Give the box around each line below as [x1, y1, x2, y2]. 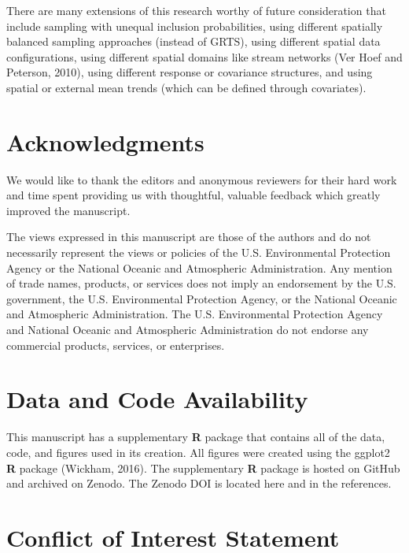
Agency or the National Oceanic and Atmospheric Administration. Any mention [6, 259, 392, 276]
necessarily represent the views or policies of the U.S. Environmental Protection [6, 244, 391, 261]
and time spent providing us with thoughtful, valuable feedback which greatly [6, 187, 381, 203]
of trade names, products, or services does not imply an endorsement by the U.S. [6, 275, 396, 291]
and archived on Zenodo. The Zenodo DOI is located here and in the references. [6, 475, 392, 492]
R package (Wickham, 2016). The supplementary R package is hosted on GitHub [6, 459, 400, 476]
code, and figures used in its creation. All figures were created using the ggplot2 [6, 444, 390, 460]
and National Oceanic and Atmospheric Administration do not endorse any [6, 321, 369, 338]
